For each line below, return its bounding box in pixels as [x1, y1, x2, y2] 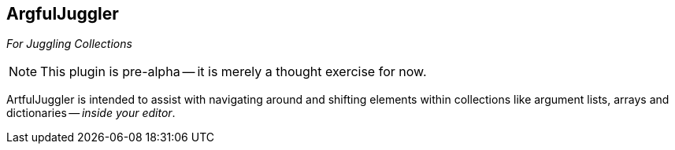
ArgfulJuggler [6, 4, 119, 24]
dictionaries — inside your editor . [6, 106, 176, 120]
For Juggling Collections [6, 37, 132, 51]
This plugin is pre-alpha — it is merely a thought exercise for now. [40, 64, 427, 80]
